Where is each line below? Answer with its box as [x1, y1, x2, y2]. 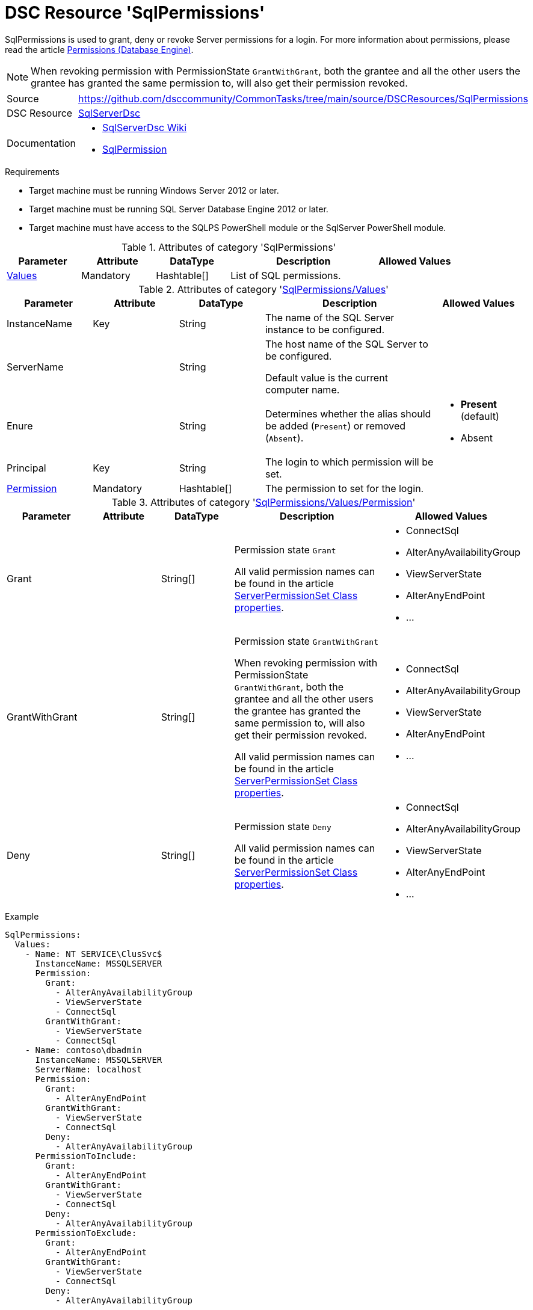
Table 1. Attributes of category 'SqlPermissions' [122, 241, 336, 253]
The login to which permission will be [265, 455, 434, 468]
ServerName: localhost [35, 1064, 142, 1074]
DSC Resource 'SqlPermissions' [5, 2, 265, 23]
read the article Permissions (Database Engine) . [5, 44, 194, 55]
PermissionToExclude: [35, 1228, 137, 1238]
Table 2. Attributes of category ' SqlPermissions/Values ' [138, 283, 389, 295]
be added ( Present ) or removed [265, 419, 406, 432]
